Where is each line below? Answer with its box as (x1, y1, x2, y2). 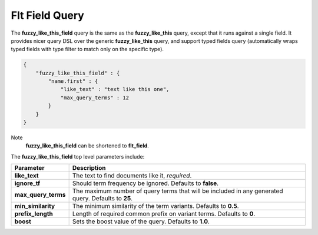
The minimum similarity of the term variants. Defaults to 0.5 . (72, 202, 239, 210)
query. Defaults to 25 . (72, 194, 132, 203)
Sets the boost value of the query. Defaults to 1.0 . (72, 217, 210, 226)
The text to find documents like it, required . (72, 172, 192, 180)
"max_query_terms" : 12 (60, 94, 130, 101)
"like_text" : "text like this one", (60, 86, 170, 93)
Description (72, 164, 106, 172)
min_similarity (14, 202, 55, 210)
